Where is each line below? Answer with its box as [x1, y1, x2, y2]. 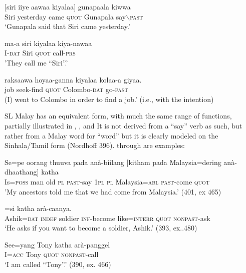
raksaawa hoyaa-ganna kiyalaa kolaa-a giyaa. [5, 74, 142, 84]
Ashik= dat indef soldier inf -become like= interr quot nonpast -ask [5, 212, 210, 223]
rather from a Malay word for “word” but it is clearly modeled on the [5, 130, 218, 140]
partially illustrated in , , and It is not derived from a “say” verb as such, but [5, 120, 242, 130]
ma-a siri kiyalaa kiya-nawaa [5, 37, 92, 48]
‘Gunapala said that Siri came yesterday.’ [5, 21, 130, 31]
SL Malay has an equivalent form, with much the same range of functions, [5, 110, 232, 121]
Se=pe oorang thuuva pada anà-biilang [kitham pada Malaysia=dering [5, 156, 221, 167]
